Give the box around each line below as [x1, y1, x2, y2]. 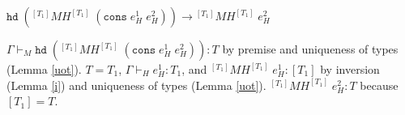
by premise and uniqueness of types [222, 40, 399, 57]
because [360, 76, 399, 93]
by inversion [320, 61, 380, 77]
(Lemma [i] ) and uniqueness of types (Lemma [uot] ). [6, 76, 266, 93]
